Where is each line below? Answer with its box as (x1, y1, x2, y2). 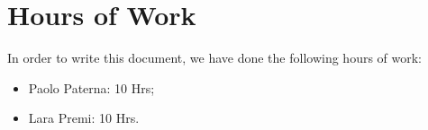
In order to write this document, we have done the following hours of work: (7, 48, 423, 67)
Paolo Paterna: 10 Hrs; (28, 78, 155, 97)
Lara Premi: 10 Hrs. (28, 108, 140, 127)
